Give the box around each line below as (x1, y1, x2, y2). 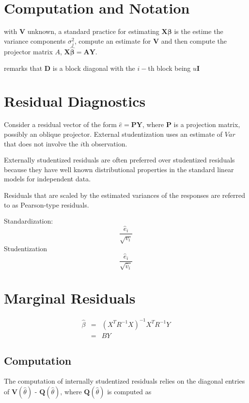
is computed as (107, 386, 152, 396)
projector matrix (4, 47, 53, 57)
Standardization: (4, 216, 53, 226)
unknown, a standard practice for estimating (27, 26, 159, 36)
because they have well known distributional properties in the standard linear (4, 164, 234, 174)
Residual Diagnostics (4, 91, 146, 111)
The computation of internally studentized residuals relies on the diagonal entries (4, 375, 245, 386)
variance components (4, 35, 66, 46)
